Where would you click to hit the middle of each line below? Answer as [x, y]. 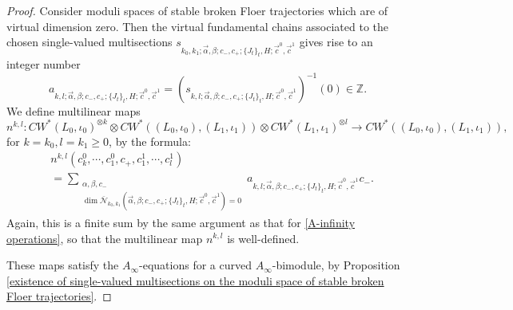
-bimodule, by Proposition [336, 265]
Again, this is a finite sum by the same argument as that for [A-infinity [181, 222]
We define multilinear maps [74, 110]
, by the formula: [150, 141]
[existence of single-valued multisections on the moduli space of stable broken [195, 280]
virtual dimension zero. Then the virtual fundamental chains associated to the [198, 26]
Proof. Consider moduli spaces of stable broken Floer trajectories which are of [197, 10]
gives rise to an [336, 42]
